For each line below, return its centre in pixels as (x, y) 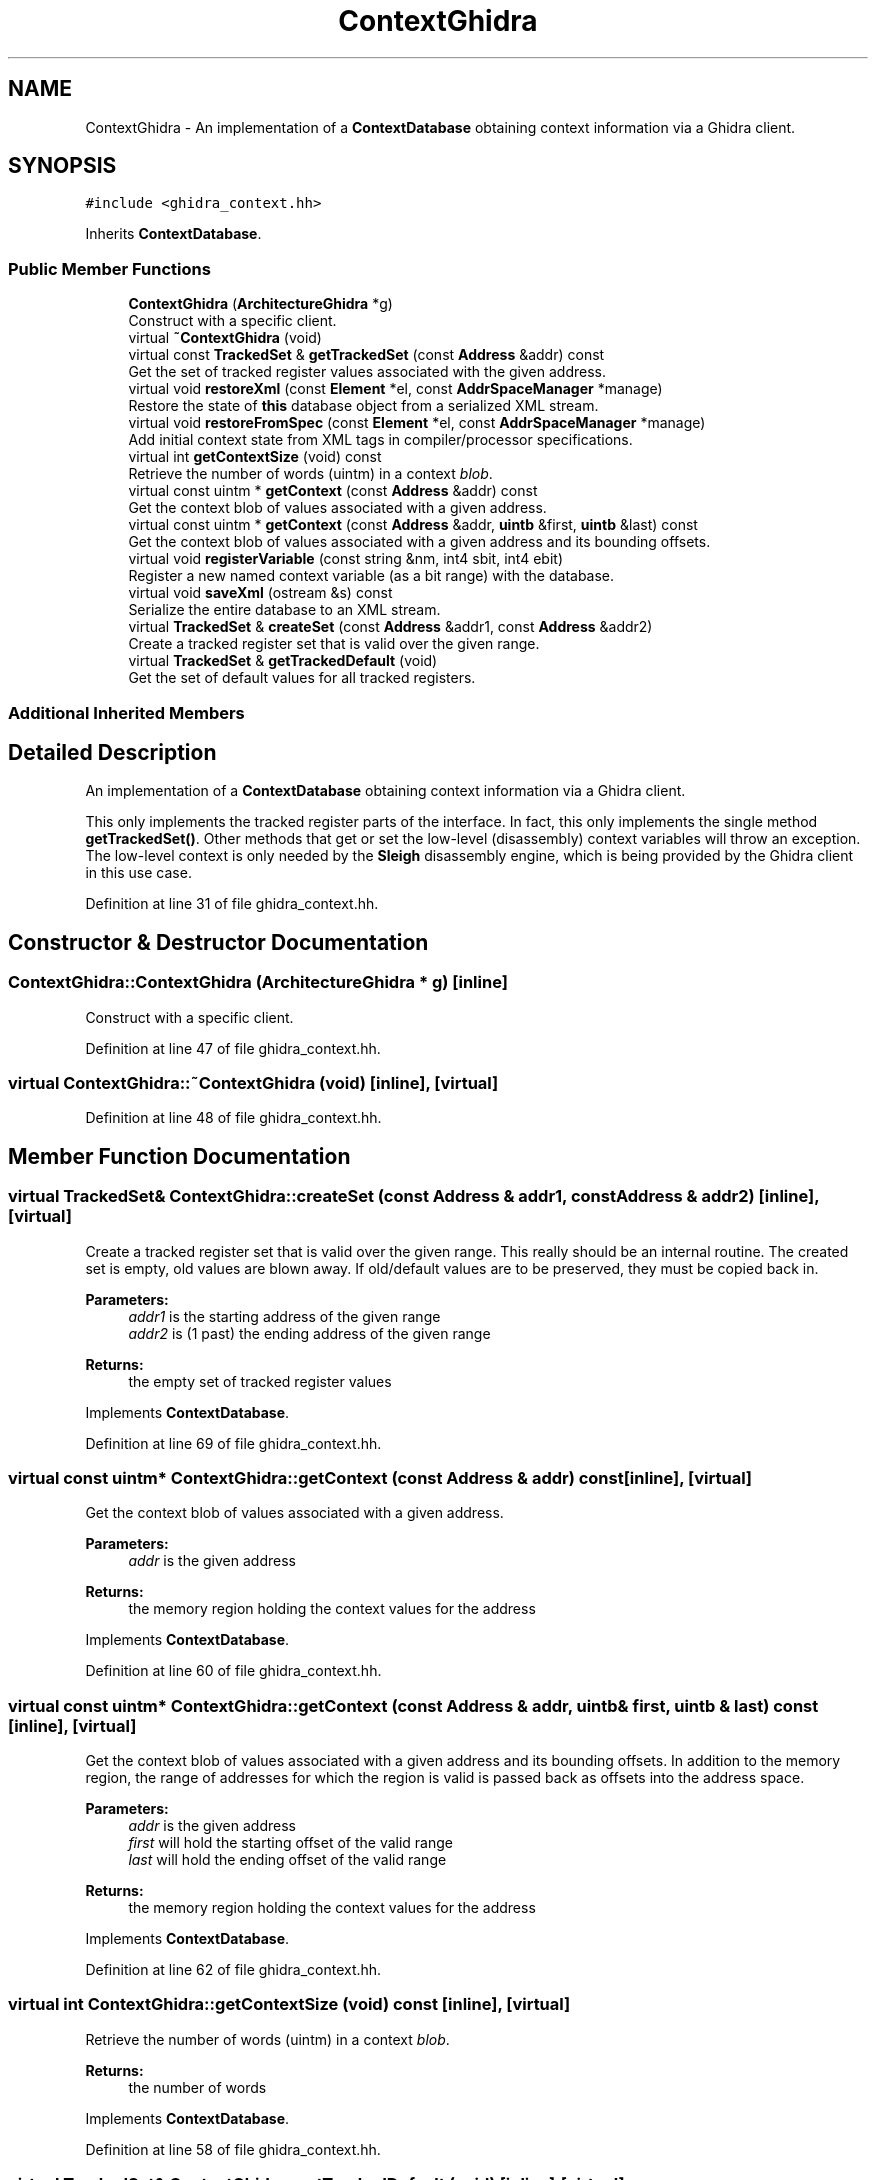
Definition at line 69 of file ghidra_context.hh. (233, 1443)
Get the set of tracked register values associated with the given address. (367, 372)
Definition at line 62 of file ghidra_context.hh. (233, 1970)
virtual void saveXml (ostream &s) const (260, 593)
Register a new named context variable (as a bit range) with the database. (371, 576)
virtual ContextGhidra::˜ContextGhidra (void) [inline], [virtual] (253, 1083)
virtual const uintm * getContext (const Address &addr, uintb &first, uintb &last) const (413, 525)
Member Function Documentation (179, 1156)
